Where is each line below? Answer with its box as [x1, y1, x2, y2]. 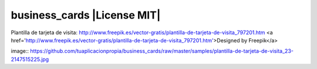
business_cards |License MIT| [11, 9, 161, 21]
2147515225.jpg [11, 56, 49, 63]
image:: [11, 48, 29, 55]
